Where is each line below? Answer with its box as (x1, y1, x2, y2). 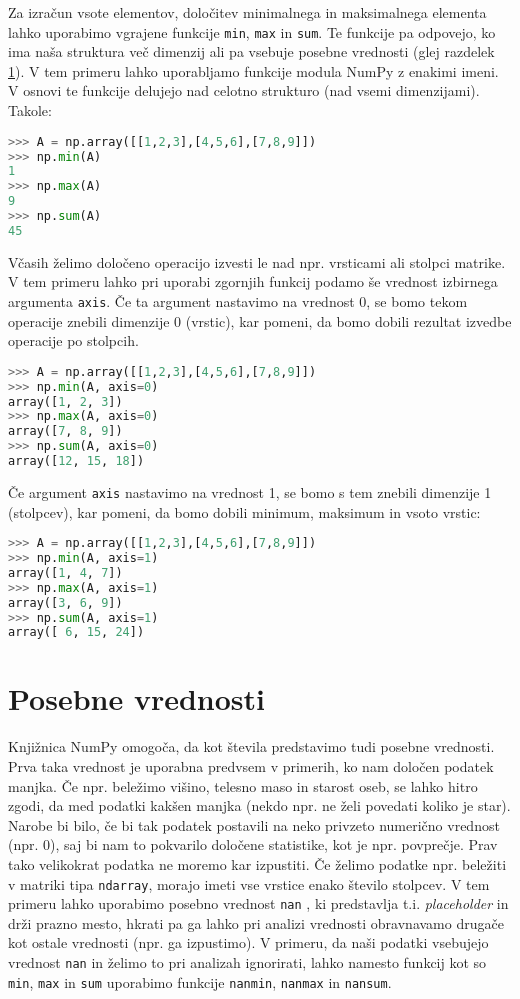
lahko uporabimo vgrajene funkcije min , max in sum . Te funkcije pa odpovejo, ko (8, 21, 496, 42)
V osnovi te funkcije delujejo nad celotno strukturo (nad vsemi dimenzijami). (8, 80, 480, 101)
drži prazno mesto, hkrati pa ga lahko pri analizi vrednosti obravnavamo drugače (8, 912, 504, 933)
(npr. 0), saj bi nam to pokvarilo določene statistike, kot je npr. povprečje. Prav (8, 834, 498, 855)
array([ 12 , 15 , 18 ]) (8, 454, 145, 469)
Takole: (8, 100, 52, 121)
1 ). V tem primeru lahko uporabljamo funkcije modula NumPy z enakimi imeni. (8, 60, 499, 81)
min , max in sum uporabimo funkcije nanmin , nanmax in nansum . (8, 971, 392, 992)
